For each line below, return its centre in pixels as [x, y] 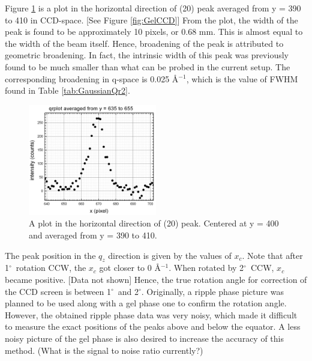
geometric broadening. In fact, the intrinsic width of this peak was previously [147, 55]
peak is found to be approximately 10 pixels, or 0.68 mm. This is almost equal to [154, 32]
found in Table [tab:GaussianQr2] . [67, 90]
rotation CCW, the [51, 268]
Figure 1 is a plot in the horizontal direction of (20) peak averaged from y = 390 [153, 8]
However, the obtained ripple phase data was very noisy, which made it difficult [151, 314]
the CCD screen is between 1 [58, 291]
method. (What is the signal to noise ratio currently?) [104, 350]
